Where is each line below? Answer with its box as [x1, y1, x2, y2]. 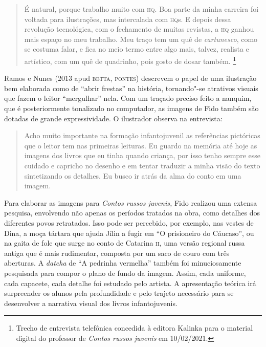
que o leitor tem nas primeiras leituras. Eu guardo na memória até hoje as [24, 140, 257, 150]
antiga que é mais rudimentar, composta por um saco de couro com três [4, 247, 230, 258]
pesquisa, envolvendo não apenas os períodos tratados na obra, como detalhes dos [4, 207, 260, 218]
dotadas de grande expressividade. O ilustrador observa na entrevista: [4, 113, 223, 123]
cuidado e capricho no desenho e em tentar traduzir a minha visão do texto [24, 160, 260, 170]
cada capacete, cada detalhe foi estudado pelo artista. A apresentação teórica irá [4, 277, 256, 288]
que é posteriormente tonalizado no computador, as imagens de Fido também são [4, 103, 259, 113]
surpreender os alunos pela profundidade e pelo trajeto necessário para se [4, 288, 234, 298]
